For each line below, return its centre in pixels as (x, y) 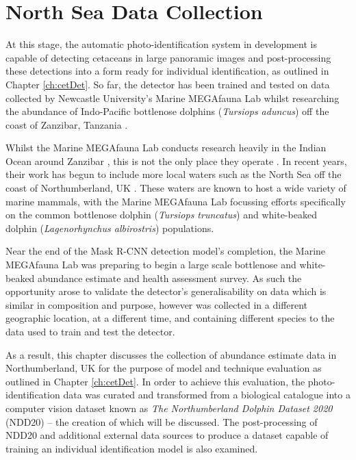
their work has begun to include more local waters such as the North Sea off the (174, 174)
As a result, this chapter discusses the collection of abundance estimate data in (171, 354)
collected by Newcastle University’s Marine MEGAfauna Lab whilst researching (173, 98)
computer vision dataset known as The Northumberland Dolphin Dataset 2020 (169, 408)
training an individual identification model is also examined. (132, 448)
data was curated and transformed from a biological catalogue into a (207, 395)
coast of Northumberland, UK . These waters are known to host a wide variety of (176, 188)
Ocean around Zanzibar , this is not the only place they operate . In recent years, (176, 161)
